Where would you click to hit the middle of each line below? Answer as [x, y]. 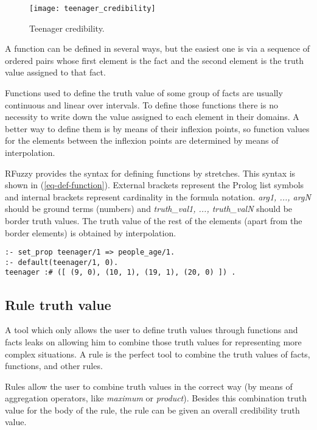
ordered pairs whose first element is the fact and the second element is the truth [154, 60]
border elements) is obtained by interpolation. [91, 232]
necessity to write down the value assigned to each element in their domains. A [152, 117]
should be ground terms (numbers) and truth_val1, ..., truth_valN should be [149, 209]
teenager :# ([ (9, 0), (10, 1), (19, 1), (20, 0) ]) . [120, 273]
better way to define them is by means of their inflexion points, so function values [157, 128]
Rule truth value [58, 304]
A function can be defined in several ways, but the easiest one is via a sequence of [157, 48]
